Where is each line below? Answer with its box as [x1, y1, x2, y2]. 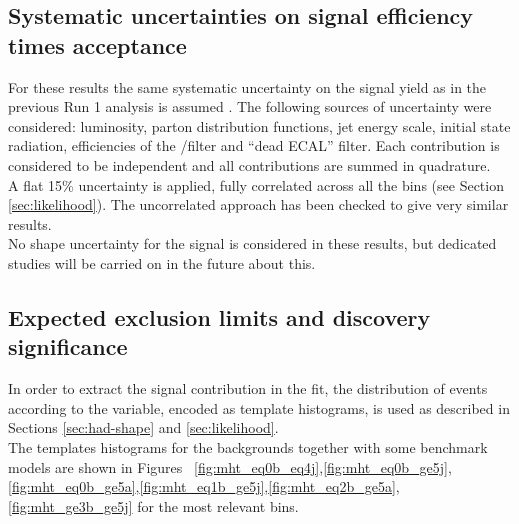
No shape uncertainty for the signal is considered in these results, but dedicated [8, 233, 497, 254]
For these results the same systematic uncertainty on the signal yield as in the [8, 76, 487, 97]
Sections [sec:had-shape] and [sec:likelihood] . [8, 417, 279, 438]
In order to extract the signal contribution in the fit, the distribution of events [8, 378, 488, 399]
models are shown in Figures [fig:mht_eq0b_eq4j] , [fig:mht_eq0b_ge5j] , [8, 456, 452, 477]
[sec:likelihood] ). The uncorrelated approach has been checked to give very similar [8, 194, 509, 215]
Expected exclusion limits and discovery [8, 301, 431, 332]
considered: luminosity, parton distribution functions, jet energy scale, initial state [8, 115, 511, 136]
